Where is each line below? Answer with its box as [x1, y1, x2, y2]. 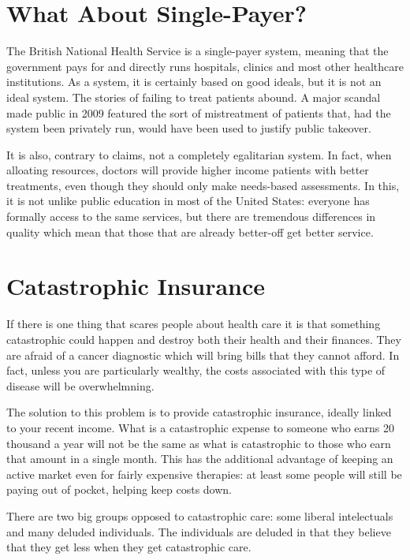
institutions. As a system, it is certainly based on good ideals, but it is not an [6, 73, 382, 90]
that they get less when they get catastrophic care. [6, 539, 252, 555]
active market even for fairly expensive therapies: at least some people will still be [6, 465, 402, 482]
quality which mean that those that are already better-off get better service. [6, 223, 374, 240]
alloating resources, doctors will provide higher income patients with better [6, 162, 369, 178]
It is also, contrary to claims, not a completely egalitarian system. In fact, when [6, 146, 392, 162]
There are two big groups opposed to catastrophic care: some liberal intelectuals [6, 507, 393, 524]
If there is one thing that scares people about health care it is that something [6, 315, 381, 332]
